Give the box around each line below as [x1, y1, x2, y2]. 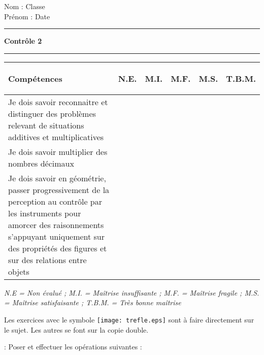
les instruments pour [8, 207, 81, 219]
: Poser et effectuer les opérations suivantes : [4, 341, 142, 352]
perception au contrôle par [8, 195, 103, 207]
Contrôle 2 [4, 36, 42, 46]
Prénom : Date [4, 11, 50, 21]
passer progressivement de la [8, 183, 110, 196]
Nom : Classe [4, 1, 45, 11]
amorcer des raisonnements [8, 218, 104, 231]
